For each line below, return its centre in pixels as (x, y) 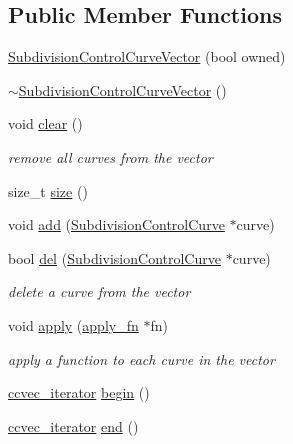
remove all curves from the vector (110, 156)
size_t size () (48, 190)
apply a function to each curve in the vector (141, 358)
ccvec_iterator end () (73, 425)
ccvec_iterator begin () (79, 392)
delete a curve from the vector (99, 291)
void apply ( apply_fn (73, 324)
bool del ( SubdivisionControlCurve (114, 257)
